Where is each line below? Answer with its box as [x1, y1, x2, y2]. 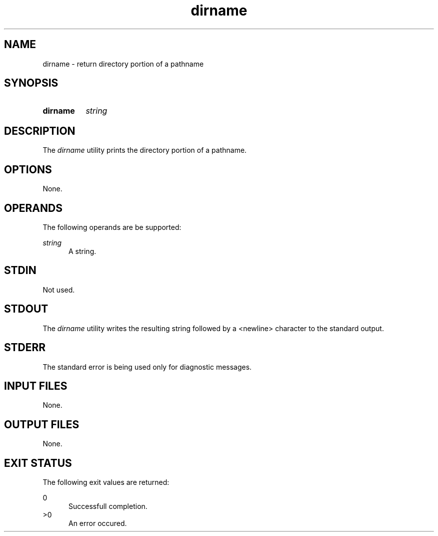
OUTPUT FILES [4, 418, 79, 431]
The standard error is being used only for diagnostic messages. [42, 362, 252, 371]
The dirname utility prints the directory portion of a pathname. [42, 146, 247, 155]
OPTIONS [4, 163, 52, 176]
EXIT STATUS [4, 456, 72, 469]
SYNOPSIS [4, 77, 58, 90]
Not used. [42, 285, 75, 294]
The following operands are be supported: [42, 222, 181, 231]
